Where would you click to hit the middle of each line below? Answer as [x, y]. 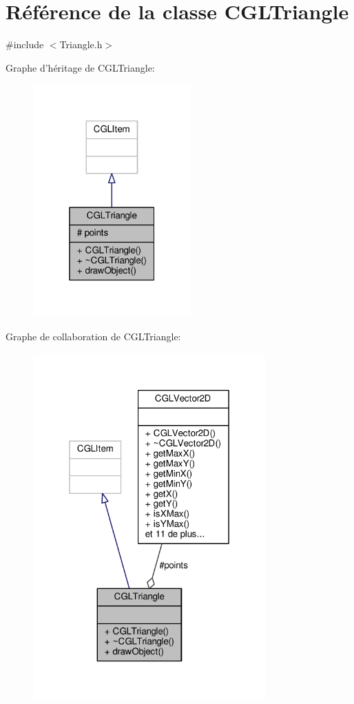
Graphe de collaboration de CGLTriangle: [93, 337]
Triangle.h [81, 44]
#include [25, 44]
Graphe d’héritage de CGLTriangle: [80, 67]
